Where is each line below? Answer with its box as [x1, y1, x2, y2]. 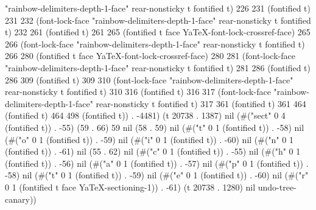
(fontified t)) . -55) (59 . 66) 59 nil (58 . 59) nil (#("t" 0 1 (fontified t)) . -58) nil [5, 121, 304, 133]
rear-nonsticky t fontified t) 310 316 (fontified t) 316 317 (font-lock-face [5, 85, 271, 98]
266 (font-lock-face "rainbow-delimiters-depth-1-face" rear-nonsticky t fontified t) [5, 37, 305, 50]
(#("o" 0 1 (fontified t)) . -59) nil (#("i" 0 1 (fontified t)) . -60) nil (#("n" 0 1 [5, 133, 293, 145]
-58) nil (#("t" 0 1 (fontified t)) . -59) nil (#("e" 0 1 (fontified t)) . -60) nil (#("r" [5, 169, 309, 181]
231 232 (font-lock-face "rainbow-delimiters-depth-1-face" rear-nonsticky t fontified [5, 13, 311, 26]
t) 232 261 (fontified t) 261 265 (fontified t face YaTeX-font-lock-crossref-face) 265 [5, 26, 311, 38]
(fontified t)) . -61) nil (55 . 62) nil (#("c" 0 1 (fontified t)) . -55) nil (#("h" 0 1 [5, 145, 301, 158]
